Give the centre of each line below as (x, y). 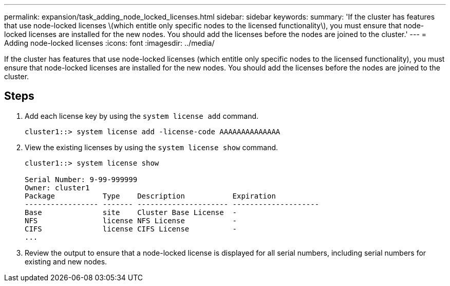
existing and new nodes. (66, 261)
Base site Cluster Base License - (131, 212)
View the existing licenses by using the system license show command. (152, 147)
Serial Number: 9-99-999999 (81, 179)
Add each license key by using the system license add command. (142, 116)
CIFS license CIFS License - (131, 229)
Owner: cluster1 (57, 187)
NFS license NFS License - (131, 220)
